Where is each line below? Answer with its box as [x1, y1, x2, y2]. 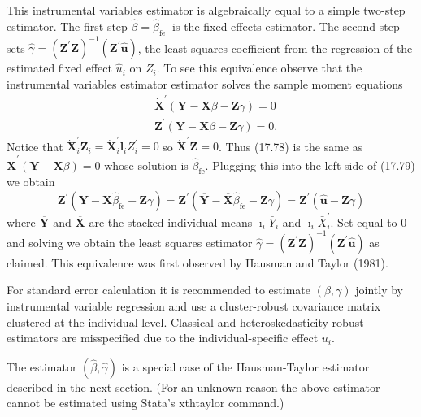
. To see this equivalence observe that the [156, 59, 362, 76]
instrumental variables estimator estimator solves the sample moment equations [7, 75, 403, 92]
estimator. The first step [7, 17, 128, 34]
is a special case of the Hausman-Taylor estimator [121, 358, 370, 375]
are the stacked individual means [89, 213, 253, 230]
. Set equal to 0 [330, 213, 407, 230]
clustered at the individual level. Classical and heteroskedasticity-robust [7, 313, 364, 330]
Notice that [7, 137, 63, 154]
